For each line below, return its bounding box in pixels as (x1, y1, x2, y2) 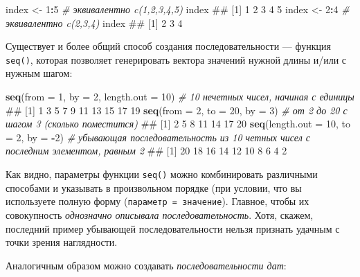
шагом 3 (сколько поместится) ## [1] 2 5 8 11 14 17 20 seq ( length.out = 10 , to (6, 116, 350, 131)
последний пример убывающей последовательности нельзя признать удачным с (6, 221, 340, 235)
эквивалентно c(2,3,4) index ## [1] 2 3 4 (6, 15, 183, 30)
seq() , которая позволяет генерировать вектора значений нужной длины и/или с (6, 52, 347, 66)
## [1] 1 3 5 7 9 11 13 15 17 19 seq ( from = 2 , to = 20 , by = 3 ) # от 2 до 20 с (6, 102, 348, 117)
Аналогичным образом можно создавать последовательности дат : (6, 258, 287, 272)
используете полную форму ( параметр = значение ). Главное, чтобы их (6, 194, 309, 208)
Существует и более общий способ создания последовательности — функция (6, 39, 331, 53)
